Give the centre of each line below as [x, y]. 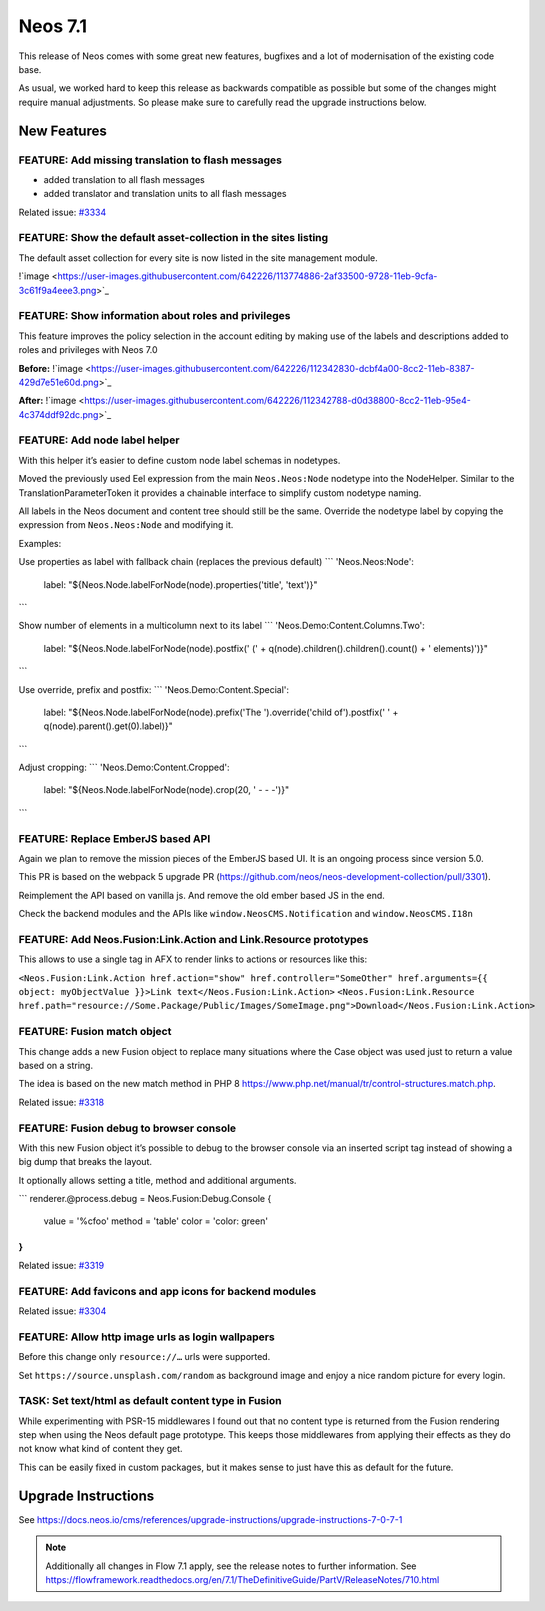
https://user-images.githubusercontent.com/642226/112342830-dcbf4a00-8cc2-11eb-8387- [282, 368]
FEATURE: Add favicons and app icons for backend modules [167, 1291]
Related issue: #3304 [62, 1311]
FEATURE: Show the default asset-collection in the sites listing [173, 238]
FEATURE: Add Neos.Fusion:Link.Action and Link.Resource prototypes [193, 939]
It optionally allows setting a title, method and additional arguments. [157, 1180]
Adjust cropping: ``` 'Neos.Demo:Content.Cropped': [124, 767]
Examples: [40, 543]
